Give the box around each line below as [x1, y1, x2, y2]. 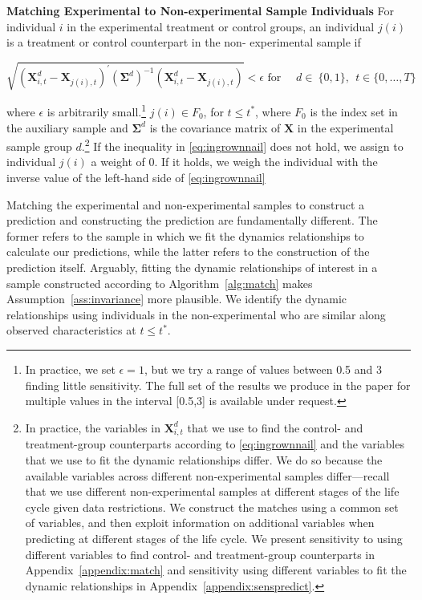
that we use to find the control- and [187, 419, 363, 436]
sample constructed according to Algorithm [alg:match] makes [6, 274, 313, 291]
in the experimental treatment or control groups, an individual [67, 18, 375, 34]
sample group [6, 137, 72, 154]
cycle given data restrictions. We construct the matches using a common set [25, 498, 399, 515]
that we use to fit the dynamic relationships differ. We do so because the [25, 452, 383, 468]
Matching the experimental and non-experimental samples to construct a [6, 196, 365, 213]
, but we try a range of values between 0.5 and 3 [144, 360, 382, 377]
